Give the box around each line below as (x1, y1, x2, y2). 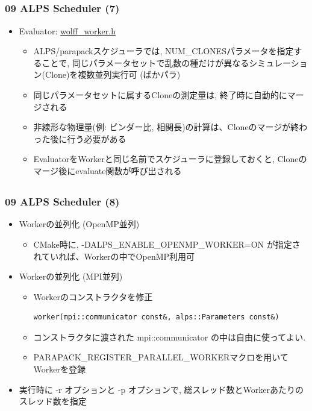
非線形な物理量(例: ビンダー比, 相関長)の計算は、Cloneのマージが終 (33, 121, 299, 133)
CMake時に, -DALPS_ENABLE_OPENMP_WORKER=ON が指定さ (33, 237, 301, 250)
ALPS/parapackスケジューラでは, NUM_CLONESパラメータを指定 (33, 45, 294, 57)
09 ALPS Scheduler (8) (5, 194, 120, 209)
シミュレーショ (249, 56, 308, 69)
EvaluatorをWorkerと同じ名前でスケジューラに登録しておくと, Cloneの (33, 152, 307, 165)
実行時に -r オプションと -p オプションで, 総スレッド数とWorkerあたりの (19, 383, 304, 395)
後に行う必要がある (50, 132, 126, 145)
